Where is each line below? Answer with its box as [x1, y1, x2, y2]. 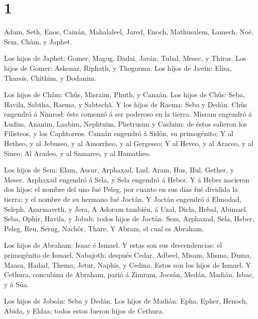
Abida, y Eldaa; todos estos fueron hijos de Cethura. [4, 305, 164, 316]
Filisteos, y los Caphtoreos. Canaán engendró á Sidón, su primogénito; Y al [4, 128, 234, 139]
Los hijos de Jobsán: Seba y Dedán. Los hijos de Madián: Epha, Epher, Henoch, [4, 296, 248, 306]
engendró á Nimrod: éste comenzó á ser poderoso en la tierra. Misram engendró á [4, 109, 252, 119]
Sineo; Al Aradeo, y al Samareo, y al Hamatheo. [4, 148, 151, 158]
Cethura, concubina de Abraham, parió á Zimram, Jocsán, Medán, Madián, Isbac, [4, 269, 254, 280]
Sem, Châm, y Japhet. [4, 36, 72, 46]
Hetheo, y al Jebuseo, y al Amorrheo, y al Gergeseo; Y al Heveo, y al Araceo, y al [4, 138, 254, 149]
